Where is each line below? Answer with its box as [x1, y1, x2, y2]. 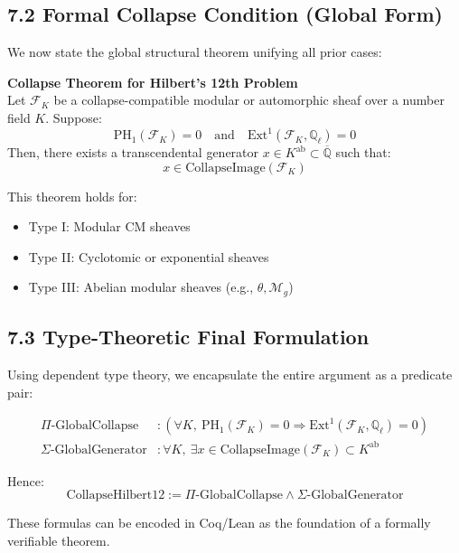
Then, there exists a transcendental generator [7, 143, 259, 162]
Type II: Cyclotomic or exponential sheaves [28, 247, 269, 266]
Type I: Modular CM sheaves [28, 217, 191, 236]
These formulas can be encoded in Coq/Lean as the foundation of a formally [7, 513, 431, 532]
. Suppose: [45, 108, 102, 127]
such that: [335, 143, 391, 162]
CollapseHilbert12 [66, 489, 165, 502]
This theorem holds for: [7, 186, 137, 205]
